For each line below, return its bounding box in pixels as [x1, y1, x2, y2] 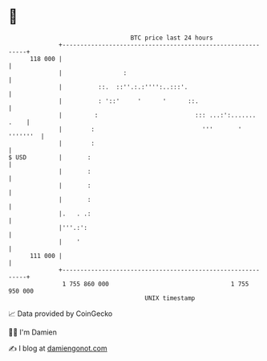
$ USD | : [8, 153, 91, 162]
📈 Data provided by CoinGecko [8, 309, 113, 318]
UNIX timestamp [144, 293, 196, 302]
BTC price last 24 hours [130, 34, 214, 42]
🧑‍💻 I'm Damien [8, 327, 58, 337]
